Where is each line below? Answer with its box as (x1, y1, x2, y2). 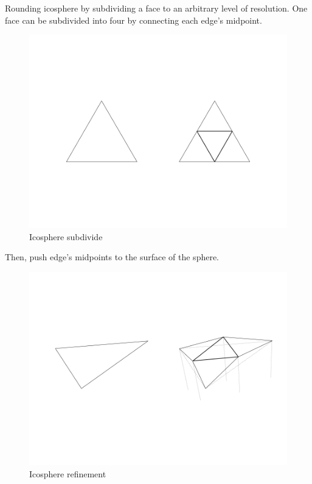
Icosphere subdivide (29, 230, 103, 243)
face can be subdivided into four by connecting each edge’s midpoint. (5, 13, 262, 26)
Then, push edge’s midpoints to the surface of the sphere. (5, 251, 220, 263)
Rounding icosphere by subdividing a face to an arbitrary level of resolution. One (5, 2, 308, 14)
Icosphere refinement (29, 467, 106, 480)
